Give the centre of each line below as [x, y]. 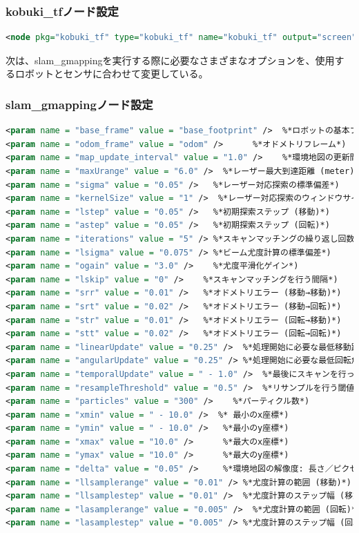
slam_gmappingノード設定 [79, 104]
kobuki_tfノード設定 [62, 11]
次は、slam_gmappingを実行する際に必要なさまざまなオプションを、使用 [170, 60]
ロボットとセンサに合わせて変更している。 [111, 74]
